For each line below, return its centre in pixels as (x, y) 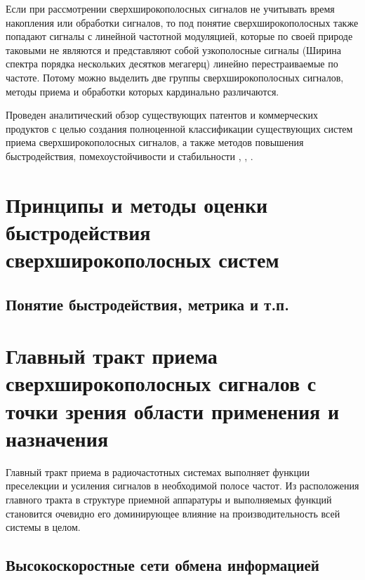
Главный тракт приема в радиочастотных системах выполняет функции (158, 472)
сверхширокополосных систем (142, 259)
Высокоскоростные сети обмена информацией (162, 565)
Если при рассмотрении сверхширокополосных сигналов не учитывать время (170, 8)
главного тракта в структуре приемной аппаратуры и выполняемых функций (169, 499)
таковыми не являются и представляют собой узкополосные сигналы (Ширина (173, 50)
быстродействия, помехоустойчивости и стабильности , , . (130, 156)
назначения (57, 438)
